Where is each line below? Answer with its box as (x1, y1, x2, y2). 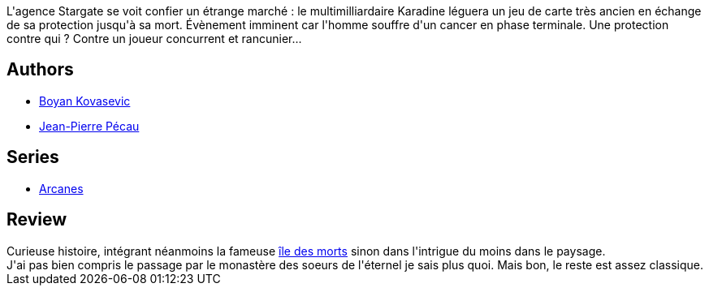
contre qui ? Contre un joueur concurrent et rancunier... (6, 32, 302, 45)
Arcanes (39, 181, 84, 195)
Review (6, 209, 67, 230)
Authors (6, 59, 74, 80)
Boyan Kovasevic (39, 93, 131, 108)
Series (6, 147, 59, 168)
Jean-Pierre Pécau (39, 118, 140, 133)
